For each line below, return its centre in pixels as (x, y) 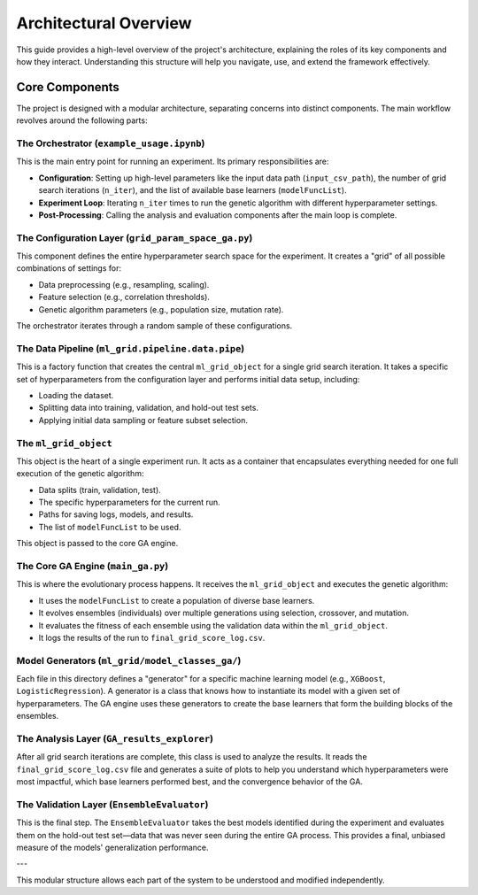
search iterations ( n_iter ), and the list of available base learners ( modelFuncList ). (193, 190)
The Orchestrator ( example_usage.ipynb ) (111, 143)
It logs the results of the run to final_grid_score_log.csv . (152, 637)
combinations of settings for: (69, 268)
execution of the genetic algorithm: (80, 474)
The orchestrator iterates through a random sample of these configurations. (154, 326)
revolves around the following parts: (82, 120)
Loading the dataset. (76, 395)
